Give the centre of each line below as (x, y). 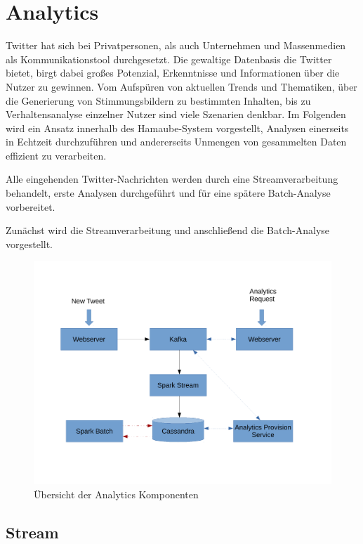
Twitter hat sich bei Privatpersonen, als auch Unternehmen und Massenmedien (176, 45)
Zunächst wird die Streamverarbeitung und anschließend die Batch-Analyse (168, 230)
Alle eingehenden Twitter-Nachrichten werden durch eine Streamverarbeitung (172, 179)
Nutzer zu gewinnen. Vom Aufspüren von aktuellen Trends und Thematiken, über (181, 86)
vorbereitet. (31, 206)
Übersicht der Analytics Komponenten (116, 494)
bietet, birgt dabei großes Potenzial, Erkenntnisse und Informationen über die (173, 73)
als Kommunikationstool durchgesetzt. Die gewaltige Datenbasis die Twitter (169, 59)
